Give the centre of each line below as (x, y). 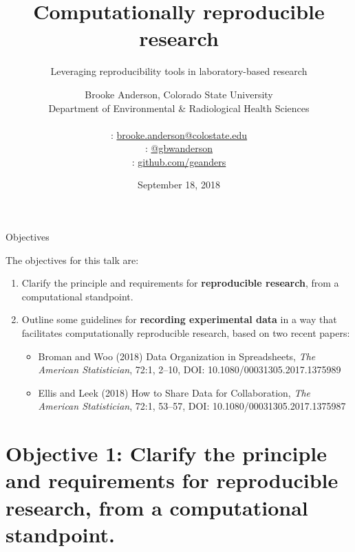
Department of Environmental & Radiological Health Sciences (179, 108)
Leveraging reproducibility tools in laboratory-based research (179, 71)
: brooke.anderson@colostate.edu (179, 134)
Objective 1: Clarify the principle (166, 453)
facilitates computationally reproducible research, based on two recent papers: (186, 333)
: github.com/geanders (179, 161)
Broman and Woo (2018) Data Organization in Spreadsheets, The (177, 356)
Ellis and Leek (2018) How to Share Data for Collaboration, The (174, 392)
